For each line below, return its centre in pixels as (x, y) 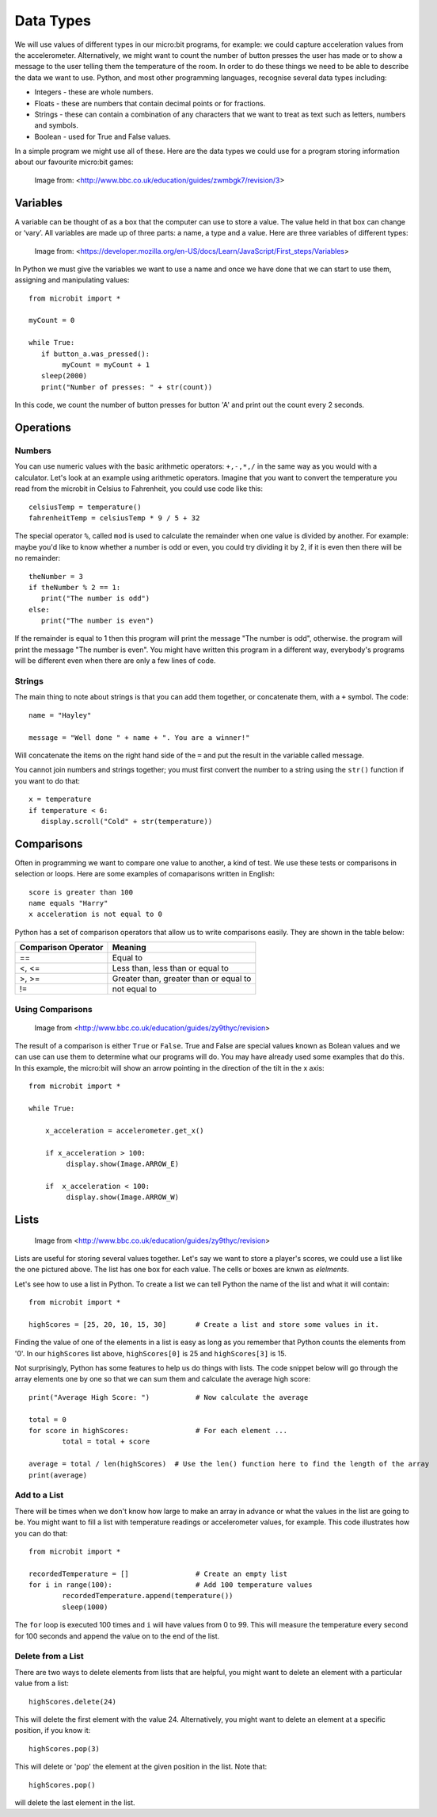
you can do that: (41, 1533)
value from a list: (42, 1683)
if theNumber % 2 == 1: (75, 587)
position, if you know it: (53, 1731)
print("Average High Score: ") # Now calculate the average (169, 1397)
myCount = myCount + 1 (106, 365)
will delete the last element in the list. (75, 1802)
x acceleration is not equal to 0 (95, 914)
